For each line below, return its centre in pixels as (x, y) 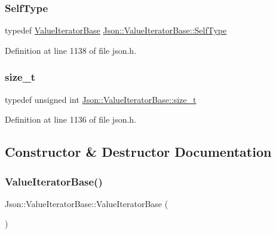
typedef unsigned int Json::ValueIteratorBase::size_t (101, 99)
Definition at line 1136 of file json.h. (71, 119)
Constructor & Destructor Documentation (138, 152)
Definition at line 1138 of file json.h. (71, 50)
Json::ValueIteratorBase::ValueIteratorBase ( (87, 203)
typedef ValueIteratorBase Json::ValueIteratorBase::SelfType (116, 30)
